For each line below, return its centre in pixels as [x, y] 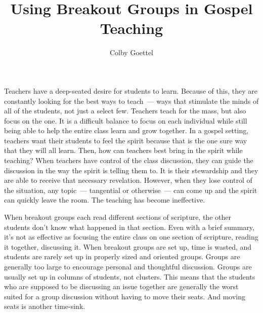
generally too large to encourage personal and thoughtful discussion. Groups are [128, 266]
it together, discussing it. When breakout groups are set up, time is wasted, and [128, 246]
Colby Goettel [131, 52]
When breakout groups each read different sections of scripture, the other [118, 217]
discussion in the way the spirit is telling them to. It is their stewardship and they [131, 170]
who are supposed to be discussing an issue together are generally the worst [121, 286]
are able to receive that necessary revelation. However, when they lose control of [128, 180]
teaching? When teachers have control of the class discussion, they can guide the [129, 160]
